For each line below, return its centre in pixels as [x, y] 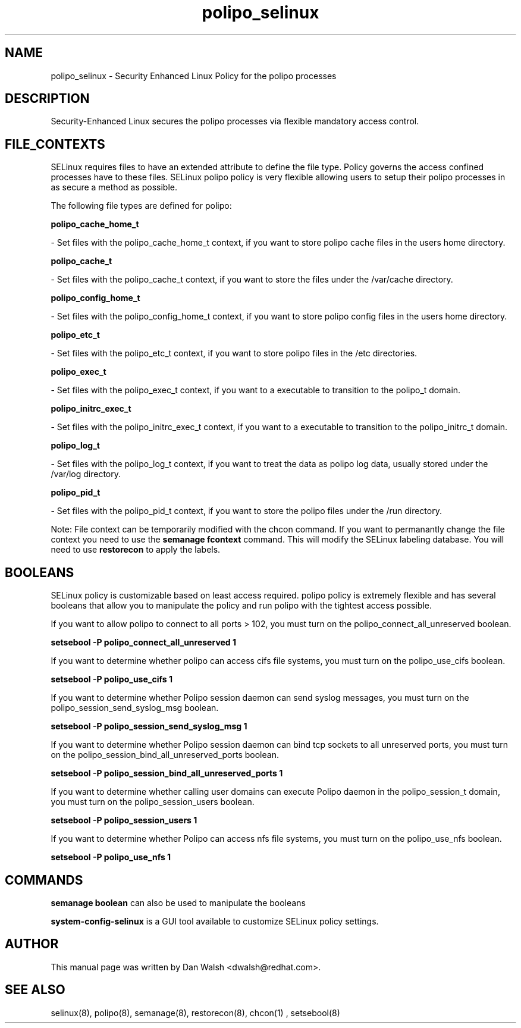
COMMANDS [44, 880]
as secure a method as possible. [114, 187]
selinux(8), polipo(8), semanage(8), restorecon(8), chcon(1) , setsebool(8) [195, 1013]
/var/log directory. [86, 474]
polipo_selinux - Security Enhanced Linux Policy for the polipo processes [194, 76]
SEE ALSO [35, 990]
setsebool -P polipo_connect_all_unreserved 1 [144, 642]
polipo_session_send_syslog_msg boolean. [135, 708]
